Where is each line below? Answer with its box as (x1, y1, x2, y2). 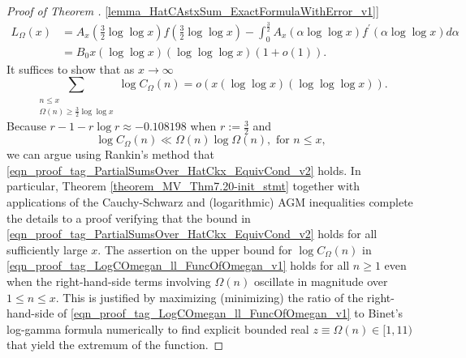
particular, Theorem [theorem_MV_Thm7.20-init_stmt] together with (6, 177, 360, 194)
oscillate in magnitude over (253, 272, 388, 289)
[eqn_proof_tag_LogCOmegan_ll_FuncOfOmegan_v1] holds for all (6, 257, 350, 274)
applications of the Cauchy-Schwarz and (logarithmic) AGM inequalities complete (6, 194, 413, 211)
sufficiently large (6, 241, 88, 258)
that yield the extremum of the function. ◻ (6, 336, 224, 353)
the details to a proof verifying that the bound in (6, 209, 251, 226)
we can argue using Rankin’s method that (6, 146, 214, 163)
